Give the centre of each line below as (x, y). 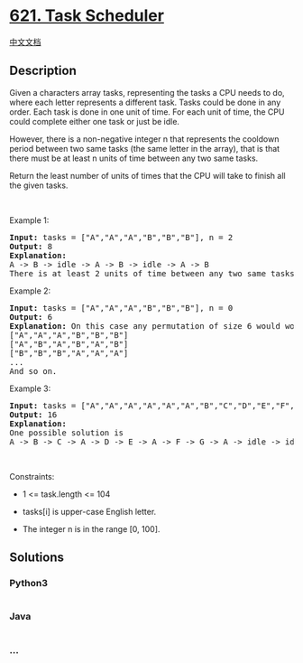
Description (43, 71)
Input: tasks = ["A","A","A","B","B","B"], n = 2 (121, 237)
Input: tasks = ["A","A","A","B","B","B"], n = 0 (121, 308)
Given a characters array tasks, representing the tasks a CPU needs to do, (147, 92)
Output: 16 (33, 415)
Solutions (37, 558)
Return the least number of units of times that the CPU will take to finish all (147, 175)
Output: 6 (31, 317)
